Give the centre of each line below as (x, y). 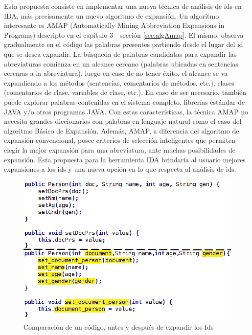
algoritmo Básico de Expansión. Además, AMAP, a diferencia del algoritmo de (122, 130)
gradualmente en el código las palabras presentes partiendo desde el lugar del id (124, 44)
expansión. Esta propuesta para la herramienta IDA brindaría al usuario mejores (125, 159)
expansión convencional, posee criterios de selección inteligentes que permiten (120, 140)
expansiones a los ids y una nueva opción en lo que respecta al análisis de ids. (120, 169)
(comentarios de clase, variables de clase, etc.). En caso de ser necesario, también (125, 92)
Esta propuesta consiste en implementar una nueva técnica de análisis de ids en (123, 6)
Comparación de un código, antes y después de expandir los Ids (119, 326)
